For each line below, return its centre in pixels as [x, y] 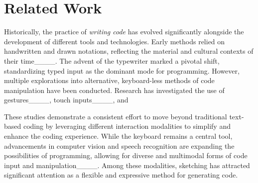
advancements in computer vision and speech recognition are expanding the [119, 145]
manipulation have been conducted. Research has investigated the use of [114, 90]
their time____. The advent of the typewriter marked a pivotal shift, [112, 60]
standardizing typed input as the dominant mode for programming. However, [122, 70]
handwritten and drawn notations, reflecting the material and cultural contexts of [129, 51]
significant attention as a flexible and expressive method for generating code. [121, 175]
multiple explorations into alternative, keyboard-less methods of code [109, 80]
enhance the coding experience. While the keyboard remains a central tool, [118, 136]
